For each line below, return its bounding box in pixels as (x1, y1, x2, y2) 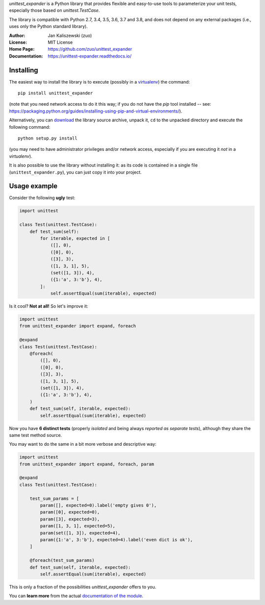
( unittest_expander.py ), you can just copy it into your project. (9, 169, 142, 175)
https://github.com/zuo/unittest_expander (48, 46, 132, 52)
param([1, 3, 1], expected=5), (40, 523, 115, 529)
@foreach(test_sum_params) (29, 558, 95, 563)
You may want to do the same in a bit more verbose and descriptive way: (9, 441, 157, 447)
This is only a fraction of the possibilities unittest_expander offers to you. (9, 584, 157, 590)
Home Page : (9, 46, 35, 52)
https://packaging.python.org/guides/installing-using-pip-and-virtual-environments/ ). (9, 108, 183, 114)
